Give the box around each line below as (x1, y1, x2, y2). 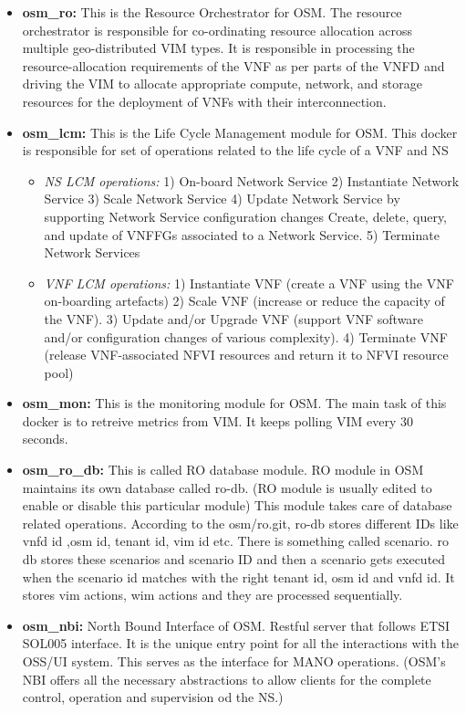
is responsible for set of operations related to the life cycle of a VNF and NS (22, 141, 449, 160)
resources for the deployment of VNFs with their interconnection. (22, 91, 387, 110)
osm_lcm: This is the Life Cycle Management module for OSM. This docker (22, 122, 458, 142)
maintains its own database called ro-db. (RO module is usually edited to (22, 477, 432, 497)
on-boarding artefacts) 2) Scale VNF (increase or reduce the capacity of (44, 291, 445, 310)
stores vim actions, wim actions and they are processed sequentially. (22, 585, 403, 604)
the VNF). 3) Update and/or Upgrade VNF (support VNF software (44, 309, 424, 328)
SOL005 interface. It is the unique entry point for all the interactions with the (22, 634, 459, 653)
